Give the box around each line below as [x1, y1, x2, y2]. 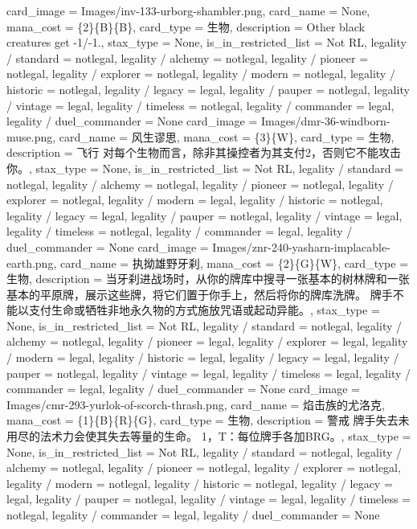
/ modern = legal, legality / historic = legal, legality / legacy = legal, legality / [6, 349, 399, 366]
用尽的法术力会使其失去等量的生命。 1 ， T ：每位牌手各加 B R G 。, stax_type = [6, 428, 411, 445]
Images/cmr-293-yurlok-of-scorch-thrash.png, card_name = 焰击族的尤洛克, [6, 396, 385, 412]
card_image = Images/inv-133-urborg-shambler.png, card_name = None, [6, 2, 370, 18]
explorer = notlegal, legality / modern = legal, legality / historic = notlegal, [6, 191, 383, 208]
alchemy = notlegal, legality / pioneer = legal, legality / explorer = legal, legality [6, 333, 408, 350]
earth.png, [6, 254, 57, 271]
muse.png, [6, 128, 56, 145]
